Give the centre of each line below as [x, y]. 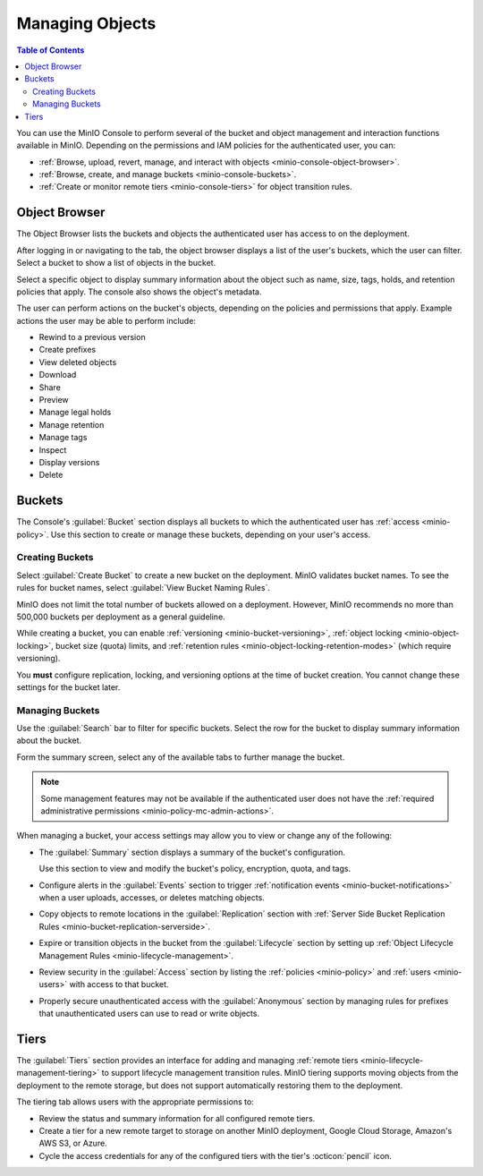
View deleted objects [78, 362]
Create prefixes [68, 350]
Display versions [69, 462]
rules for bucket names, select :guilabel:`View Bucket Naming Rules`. [143, 588]
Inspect [53, 450]
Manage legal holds [75, 413]
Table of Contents [51, 50]
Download [58, 375]
